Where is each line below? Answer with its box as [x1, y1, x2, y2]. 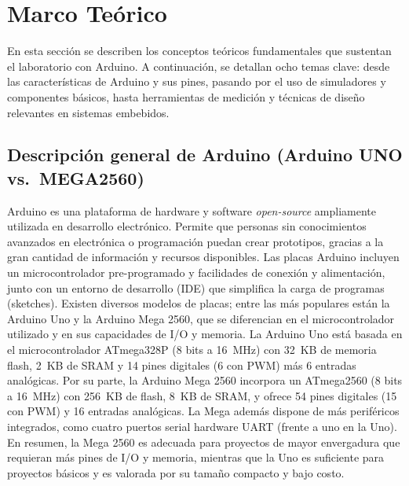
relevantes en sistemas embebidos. [7, 104, 170, 120]
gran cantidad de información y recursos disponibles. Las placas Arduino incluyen [7, 249, 400, 265]
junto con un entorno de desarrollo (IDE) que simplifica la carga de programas [7, 279, 385, 296]
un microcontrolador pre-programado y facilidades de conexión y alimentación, [7, 264, 385, 281]
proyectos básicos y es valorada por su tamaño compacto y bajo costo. [7, 464, 345, 480]
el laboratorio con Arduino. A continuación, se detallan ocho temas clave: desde [7, 57, 390, 74]
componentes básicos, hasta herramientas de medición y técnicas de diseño [7, 88, 365, 105]
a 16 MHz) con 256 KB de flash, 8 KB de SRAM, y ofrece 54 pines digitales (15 [7, 387, 397, 403]
